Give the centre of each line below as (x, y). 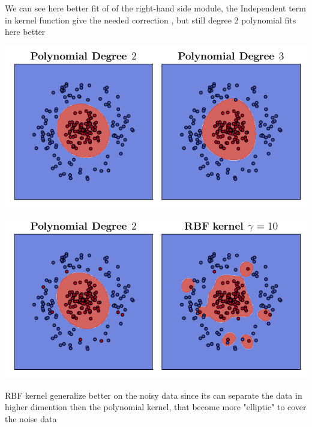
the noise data (31, 419)
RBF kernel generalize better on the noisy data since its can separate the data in (154, 395)
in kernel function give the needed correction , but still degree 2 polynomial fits (151, 20)
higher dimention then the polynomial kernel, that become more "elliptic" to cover (156, 407)
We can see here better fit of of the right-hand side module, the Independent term (155, 8)
